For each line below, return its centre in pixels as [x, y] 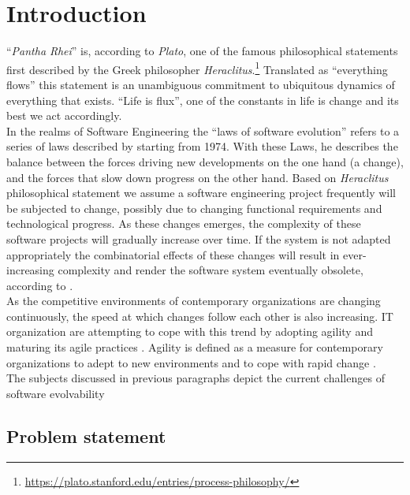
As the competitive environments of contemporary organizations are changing [194, 301]
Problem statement [86, 435]
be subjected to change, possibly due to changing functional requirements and [194, 208]
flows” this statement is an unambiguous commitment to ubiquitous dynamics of [201, 84]
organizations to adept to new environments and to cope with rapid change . [191, 362]
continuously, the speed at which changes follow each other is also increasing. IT [200, 316]
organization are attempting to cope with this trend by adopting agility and [190, 331]
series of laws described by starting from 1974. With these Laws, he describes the [202, 146]
